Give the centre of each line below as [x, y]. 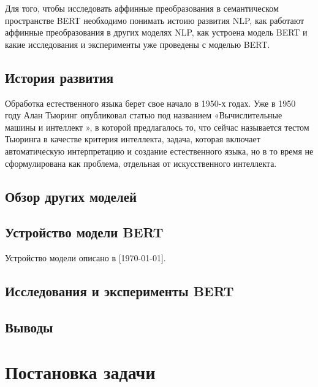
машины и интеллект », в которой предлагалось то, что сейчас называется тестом [157, 127]
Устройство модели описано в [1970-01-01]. [85, 258]
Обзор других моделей [71, 196]
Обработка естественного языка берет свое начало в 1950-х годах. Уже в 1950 [150, 103]
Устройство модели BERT [84, 232]
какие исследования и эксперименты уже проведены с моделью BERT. [138, 44]
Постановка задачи [80, 372]
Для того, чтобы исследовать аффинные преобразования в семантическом [142, 8]
